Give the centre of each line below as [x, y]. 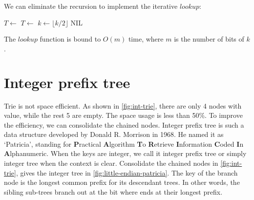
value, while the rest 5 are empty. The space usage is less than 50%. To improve [123, 115]
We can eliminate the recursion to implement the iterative [91, 6]
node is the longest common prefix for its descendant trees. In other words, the [122, 182]
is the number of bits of [209, 39]
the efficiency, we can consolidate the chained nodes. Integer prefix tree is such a [124, 124]
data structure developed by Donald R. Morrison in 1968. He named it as [114, 134]
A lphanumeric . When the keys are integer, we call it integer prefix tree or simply [125, 153]
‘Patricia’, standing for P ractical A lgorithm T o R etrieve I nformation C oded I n [124, 144]
